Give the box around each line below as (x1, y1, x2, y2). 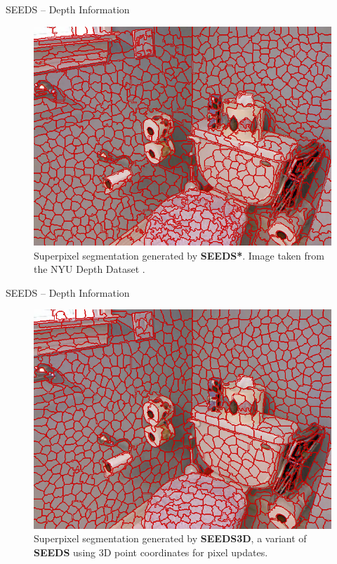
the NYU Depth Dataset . (34, 262, 145, 276)
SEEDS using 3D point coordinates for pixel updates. (34, 544, 268, 559)
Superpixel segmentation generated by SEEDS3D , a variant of (34, 531, 307, 546)
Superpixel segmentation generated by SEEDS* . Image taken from (34, 248, 324, 262)
